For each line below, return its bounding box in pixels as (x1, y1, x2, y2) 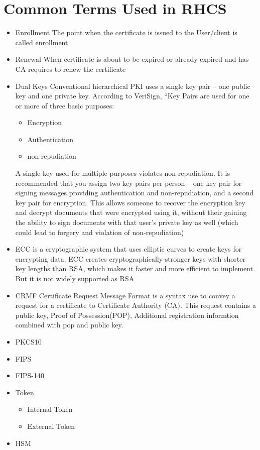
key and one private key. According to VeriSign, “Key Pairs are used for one (15, 90, 249, 101)
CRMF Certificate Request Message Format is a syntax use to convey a (15, 290, 235, 300)
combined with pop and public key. (15, 319, 123, 330)
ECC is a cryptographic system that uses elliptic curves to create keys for (15, 244, 242, 254)
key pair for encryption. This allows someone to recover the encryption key (15, 197, 245, 207)
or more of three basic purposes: (15, 100, 114, 110)
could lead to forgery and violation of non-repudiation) (15, 227, 184, 237)
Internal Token (27, 404, 73, 414)
